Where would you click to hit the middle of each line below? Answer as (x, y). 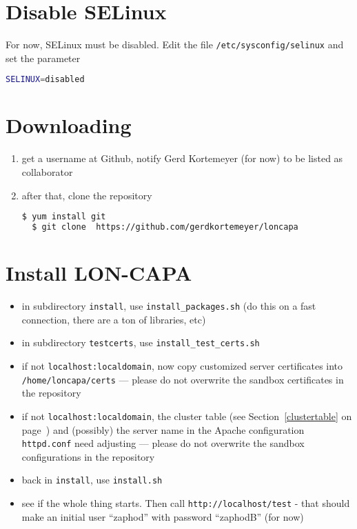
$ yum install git (64, 217)
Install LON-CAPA (99, 273)
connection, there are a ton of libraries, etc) (114, 319)
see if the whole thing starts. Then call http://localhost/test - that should (186, 503)
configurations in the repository (88, 456)
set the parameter (43, 58)
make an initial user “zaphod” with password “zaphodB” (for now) (163, 516)
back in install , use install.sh (92, 480)
